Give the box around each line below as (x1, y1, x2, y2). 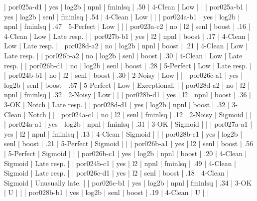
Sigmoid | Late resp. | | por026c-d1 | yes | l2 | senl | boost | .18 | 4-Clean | (4, 168, 229, 178)
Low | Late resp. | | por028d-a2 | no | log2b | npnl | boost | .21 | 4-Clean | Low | (4, 40, 248, 51)
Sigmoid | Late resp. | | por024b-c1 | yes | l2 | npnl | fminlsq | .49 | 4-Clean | (4, 158, 236, 168)
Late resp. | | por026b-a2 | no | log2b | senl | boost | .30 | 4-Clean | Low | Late (4, 50, 243, 60)
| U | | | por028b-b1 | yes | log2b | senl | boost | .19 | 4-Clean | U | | (4, 187, 209, 198)
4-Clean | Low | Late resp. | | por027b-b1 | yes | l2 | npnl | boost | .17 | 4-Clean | (4, 30, 250, 41)
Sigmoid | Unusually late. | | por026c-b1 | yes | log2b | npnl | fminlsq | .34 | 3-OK (4, 177, 252, 188)
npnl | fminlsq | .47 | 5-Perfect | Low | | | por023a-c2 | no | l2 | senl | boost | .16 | (4, 21, 251, 31)
